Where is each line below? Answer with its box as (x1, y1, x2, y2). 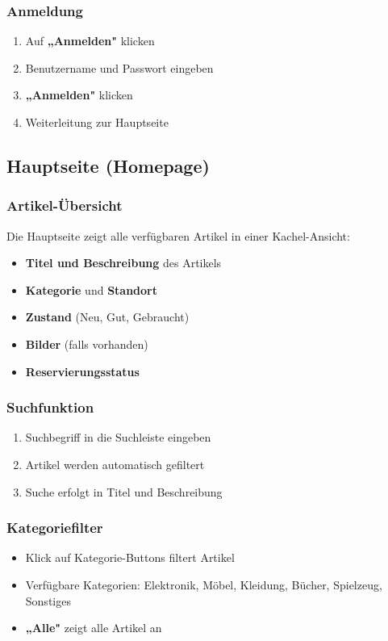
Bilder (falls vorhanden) (25, 335, 148, 352)
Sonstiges (25, 592, 71, 609)
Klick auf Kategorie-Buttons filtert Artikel (25, 549, 235, 566)
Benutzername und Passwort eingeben (25, 59, 214, 76)
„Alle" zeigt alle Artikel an (25, 619, 162, 636)
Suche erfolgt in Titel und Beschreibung (25, 483, 223, 500)
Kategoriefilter (6, 517, 103, 538)
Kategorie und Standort (25, 281, 158, 298)
